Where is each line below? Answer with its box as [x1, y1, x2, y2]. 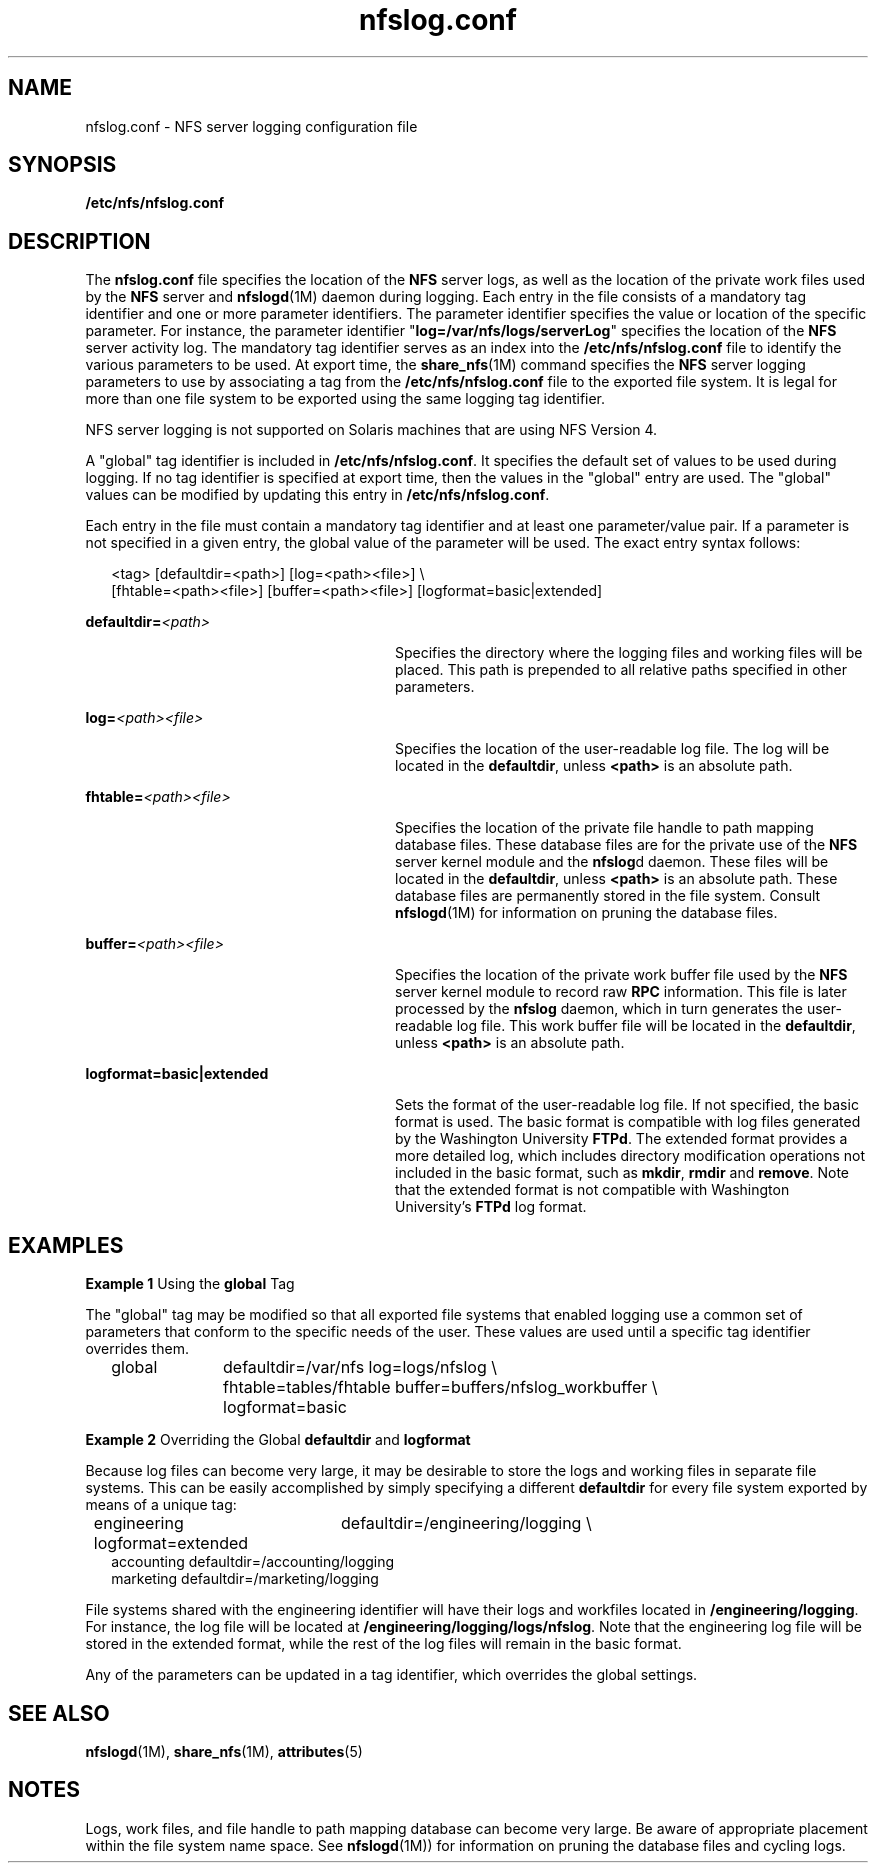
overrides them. [85, 1340, 189, 1358]
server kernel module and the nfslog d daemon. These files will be [395, 853, 829, 871]
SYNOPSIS [8, 152, 117, 178]
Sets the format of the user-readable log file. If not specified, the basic [395, 1096, 859, 1114]
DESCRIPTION [8, 228, 151, 254]
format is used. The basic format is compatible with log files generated [395, 1113, 861, 1131]
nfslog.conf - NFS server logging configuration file [85, 117, 418, 135]
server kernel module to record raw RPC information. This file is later [395, 983, 847, 1001]
